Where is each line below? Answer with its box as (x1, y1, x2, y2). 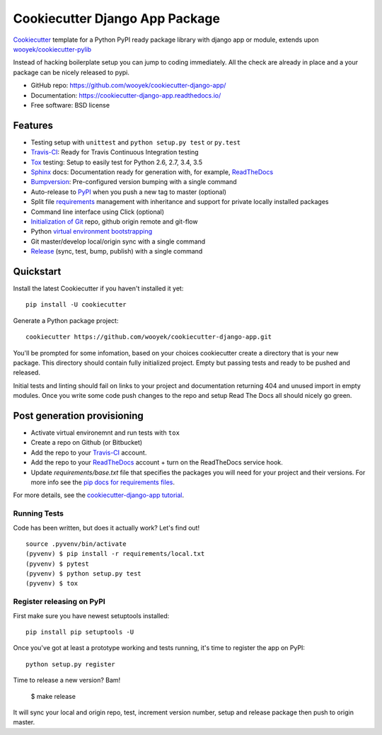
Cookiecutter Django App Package (13, 11, 221, 26)
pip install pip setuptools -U (25, 628, 134, 636)
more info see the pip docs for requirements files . (30, 478, 175, 486)
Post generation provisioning (13, 409, 144, 421)
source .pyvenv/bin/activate (25, 540, 127, 548)
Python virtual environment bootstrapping (30, 227, 152, 236)
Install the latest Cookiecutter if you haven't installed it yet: (13, 284, 184, 292)
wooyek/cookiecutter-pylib (13, 45, 92, 53)
